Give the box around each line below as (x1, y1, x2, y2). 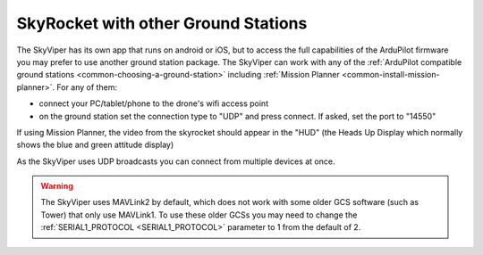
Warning (40, 181, 73, 192)
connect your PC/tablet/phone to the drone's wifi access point (38, 98, 268, 109)
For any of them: (56, 81, 118, 93)
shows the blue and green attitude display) (16, 139, 174, 151)
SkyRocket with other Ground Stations (16, 13, 308, 33)
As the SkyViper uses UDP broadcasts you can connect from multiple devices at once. (16, 156, 335, 167)
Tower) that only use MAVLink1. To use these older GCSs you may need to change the (40, 210, 358, 220)
